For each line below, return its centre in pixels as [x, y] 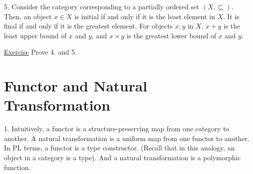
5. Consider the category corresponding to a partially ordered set [102, 6]
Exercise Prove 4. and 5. [41, 52]
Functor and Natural [76, 86]
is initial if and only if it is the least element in [145, 16]
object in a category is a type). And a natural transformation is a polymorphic [122, 158]
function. [17, 167]
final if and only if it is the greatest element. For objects [88, 26]
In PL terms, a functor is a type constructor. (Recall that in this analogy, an [119, 148]
